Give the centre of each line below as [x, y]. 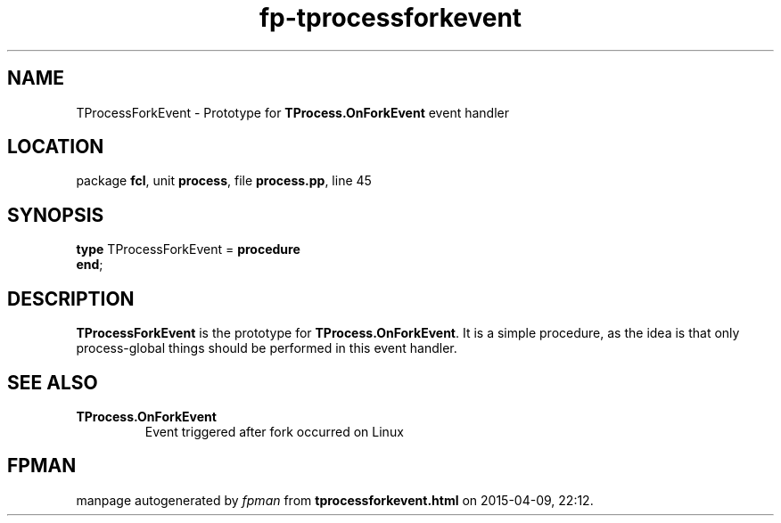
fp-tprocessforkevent [390, 18]
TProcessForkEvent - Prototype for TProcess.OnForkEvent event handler [292, 112]
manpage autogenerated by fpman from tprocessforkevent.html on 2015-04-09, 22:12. [335, 500]
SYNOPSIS [56, 215]
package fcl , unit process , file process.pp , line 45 [224, 181]
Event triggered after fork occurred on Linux [274, 431]
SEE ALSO [53, 382]
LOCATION [56, 147]
